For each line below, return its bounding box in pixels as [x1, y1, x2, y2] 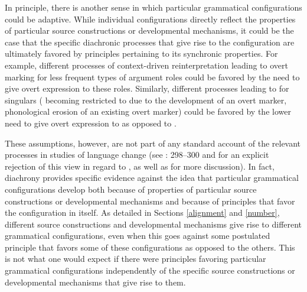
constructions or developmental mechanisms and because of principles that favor [5, 194, 295, 207]
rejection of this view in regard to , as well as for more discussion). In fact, [5, 160, 275, 172]
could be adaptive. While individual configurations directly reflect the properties [5, 12, 296, 25]
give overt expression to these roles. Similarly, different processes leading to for [5, 82, 289, 95]
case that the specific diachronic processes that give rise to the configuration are [5, 35, 295, 48]
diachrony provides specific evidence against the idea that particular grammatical [5, 171, 299, 184]
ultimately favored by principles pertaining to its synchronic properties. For [5, 47, 278, 60]
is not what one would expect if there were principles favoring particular [5, 252, 266, 265]
